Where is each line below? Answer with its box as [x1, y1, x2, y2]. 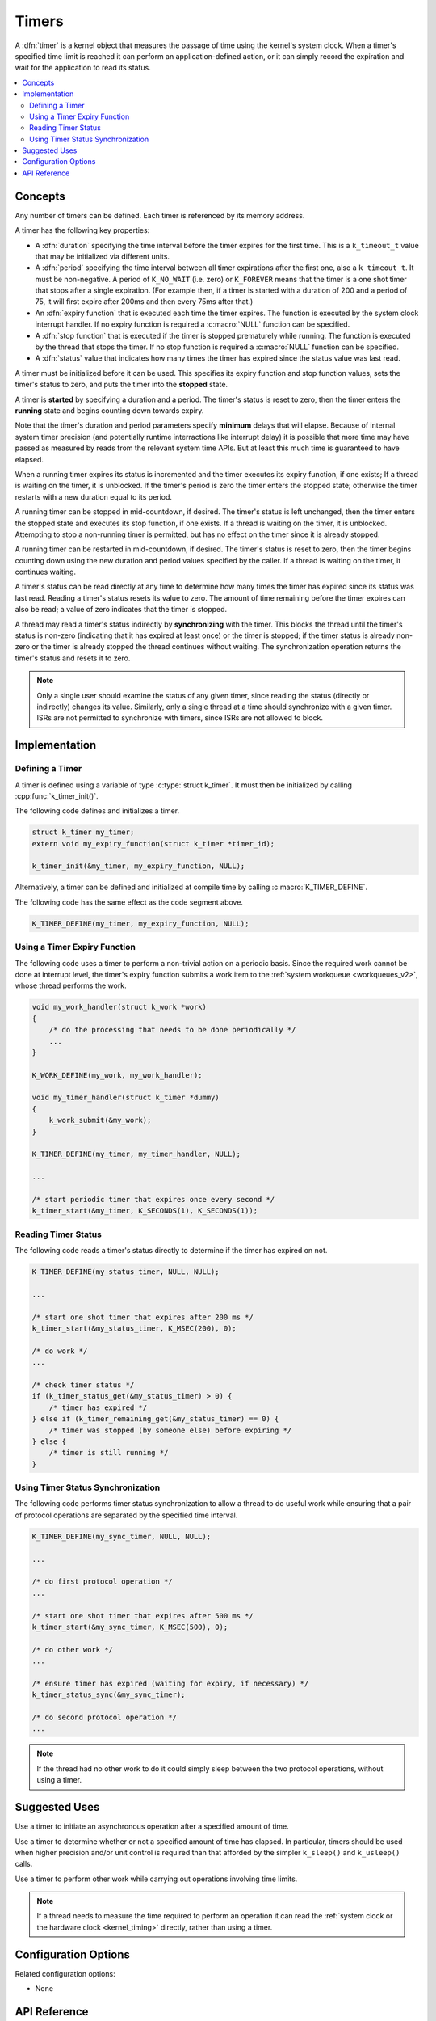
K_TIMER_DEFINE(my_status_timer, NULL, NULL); [31, 1268, 220, 1276]
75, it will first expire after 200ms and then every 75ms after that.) [35, 297, 254, 306]
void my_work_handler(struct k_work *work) [31, 1002, 208, 1012]
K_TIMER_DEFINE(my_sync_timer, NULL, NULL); [31, 1532, 212, 1541]
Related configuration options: [15, 1968, 116, 1978]
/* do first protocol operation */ [31, 1577, 173, 1586]
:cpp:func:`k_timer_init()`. [15, 791, 99, 800]
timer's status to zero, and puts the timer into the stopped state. [15, 380, 228, 390]
